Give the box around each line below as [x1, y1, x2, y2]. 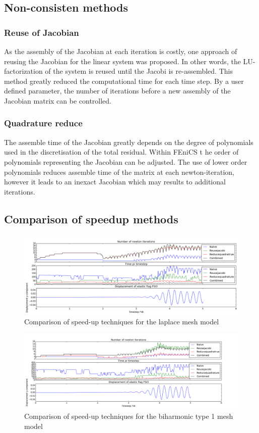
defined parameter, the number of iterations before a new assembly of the [4, 85, 231, 96]
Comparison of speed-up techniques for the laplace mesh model [24, 316, 219, 327]
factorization [4, 66, 43, 76]
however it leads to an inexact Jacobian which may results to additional [4, 176, 226, 187]
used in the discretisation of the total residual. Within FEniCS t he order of [4, 147, 239, 157]
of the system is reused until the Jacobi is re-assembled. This [45, 66, 233, 76]
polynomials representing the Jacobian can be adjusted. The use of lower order [4, 156, 247, 167]
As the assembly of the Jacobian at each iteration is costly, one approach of [4, 46, 237, 56]
